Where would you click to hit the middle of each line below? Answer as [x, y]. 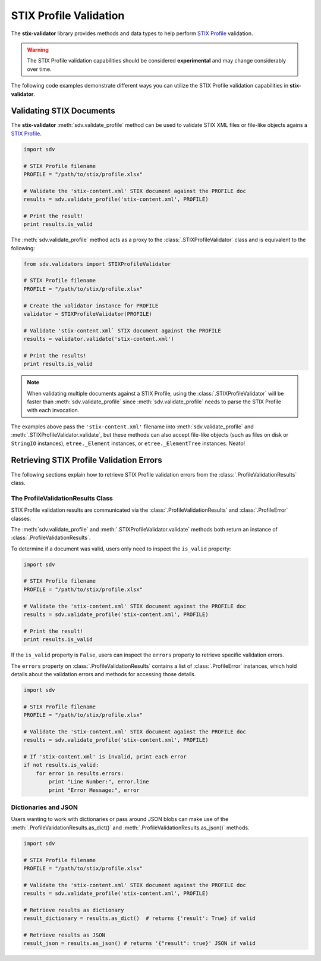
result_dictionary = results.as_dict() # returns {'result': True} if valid [139, 918]
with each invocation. [53, 410]
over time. [39, 69]
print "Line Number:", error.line [99, 782]
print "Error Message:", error [94, 790]
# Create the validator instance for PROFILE [91, 306]
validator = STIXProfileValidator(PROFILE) [88, 314]
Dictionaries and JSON [45, 807]
